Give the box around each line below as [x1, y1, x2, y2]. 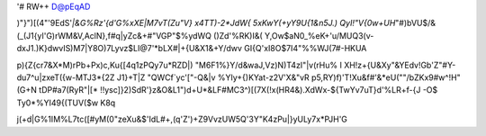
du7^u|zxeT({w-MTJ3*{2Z [16, 72, 115, 83]
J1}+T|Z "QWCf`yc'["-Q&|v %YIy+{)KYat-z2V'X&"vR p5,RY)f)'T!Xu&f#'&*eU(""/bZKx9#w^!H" [116, 72, 461, 83]
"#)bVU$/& [394, 18, 436, 29]
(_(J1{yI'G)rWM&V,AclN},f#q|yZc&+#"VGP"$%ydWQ [16, 30, 211, 41]
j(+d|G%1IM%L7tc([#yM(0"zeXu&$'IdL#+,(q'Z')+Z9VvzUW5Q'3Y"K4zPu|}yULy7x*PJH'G [16, 113, 348, 125]
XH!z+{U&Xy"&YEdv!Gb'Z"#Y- [343, 59, 456, 70]
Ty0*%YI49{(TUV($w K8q [16, 97, 116, 108]
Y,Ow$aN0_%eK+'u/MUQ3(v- [264, 30, 374, 41]
